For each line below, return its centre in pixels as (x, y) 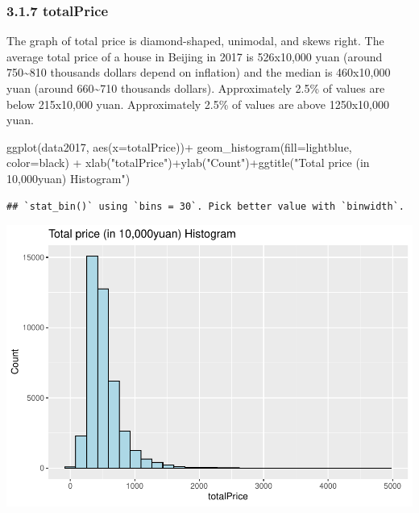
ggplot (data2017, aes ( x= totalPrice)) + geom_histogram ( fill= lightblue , (179, 146)
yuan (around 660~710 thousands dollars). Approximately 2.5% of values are (196, 88)
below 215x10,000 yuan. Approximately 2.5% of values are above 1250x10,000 (198, 104)
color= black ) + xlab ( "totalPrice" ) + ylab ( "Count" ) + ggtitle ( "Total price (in (188, 163)
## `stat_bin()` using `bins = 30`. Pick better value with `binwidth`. (205, 206)
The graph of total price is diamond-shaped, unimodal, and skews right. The (195, 41)
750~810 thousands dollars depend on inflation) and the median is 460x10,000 (199, 72)
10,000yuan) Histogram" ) (68, 178)
